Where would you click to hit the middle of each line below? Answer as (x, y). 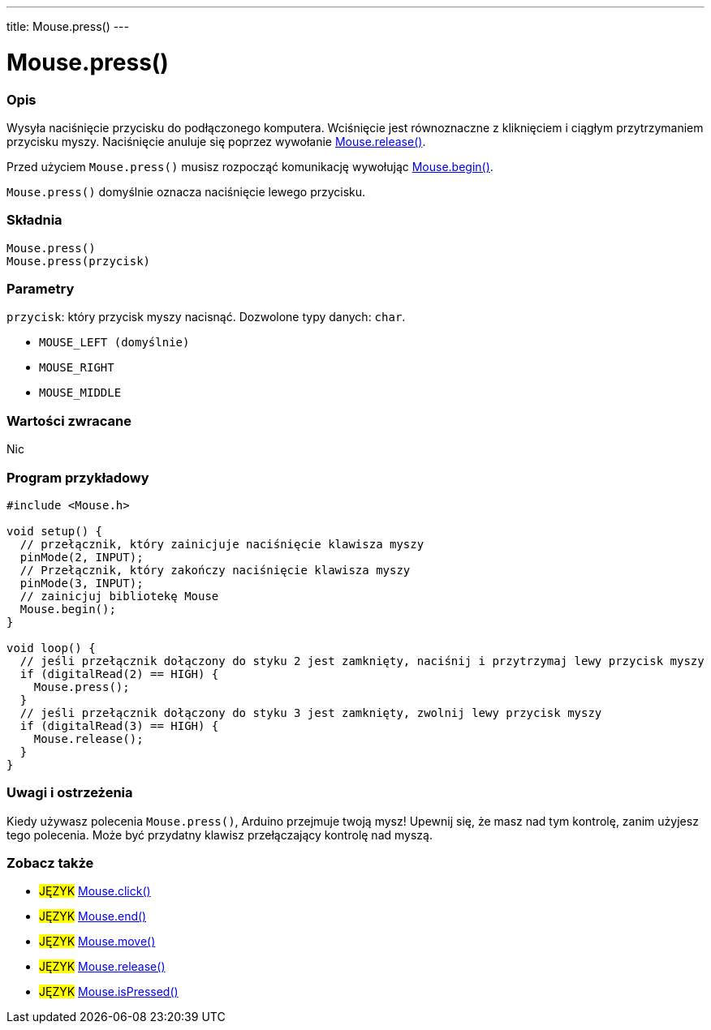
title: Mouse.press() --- (68, 26)
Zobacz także (50, 863)
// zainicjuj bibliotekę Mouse (119, 596)
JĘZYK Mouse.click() (95, 891)
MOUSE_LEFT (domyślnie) (114, 343)
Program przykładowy (78, 477)
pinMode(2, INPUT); (82, 557)
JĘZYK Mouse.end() (93, 916)
